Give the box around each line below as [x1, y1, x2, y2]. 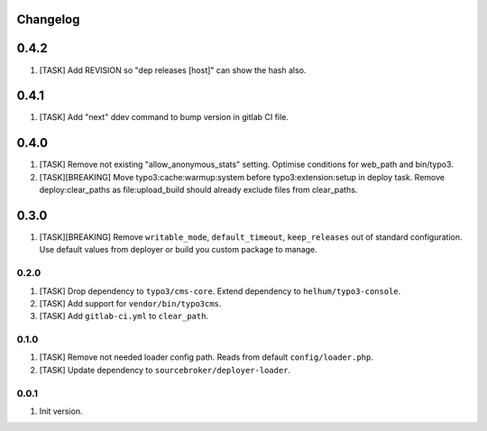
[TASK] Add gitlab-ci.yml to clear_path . [39, 311, 209, 322]
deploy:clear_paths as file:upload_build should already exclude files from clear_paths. [39, 185, 358, 196]
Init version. [39, 406, 83, 417]
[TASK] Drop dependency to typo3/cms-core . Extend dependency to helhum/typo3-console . [39, 285, 401, 297]
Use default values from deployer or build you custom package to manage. [39, 244, 317, 255]
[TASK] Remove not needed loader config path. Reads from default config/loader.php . [39, 352, 373, 362]
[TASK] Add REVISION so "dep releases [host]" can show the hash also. [39, 64, 307, 76]
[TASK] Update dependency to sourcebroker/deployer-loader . [39, 364, 291, 375]
